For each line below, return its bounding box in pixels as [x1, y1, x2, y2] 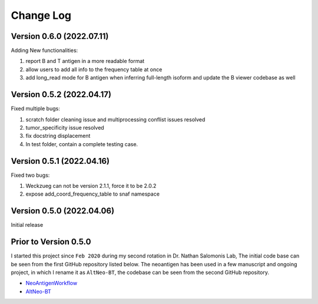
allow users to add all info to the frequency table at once [25, 65, 163, 73]
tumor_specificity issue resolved [25, 124, 104, 131]
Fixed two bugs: [11, 171, 50, 179]
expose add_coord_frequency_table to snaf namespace [25, 190, 160, 197]
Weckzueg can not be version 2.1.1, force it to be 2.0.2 [25, 183, 157, 189]
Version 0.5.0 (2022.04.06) [11, 206, 115, 216]
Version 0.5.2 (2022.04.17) [11, 90, 112, 100]
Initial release [11, 222, 44, 229]
